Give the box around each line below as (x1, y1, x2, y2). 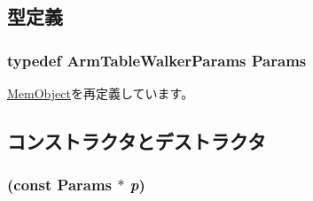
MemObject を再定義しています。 (7, 84, 194, 102)
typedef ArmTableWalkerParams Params (7, 49, 307, 71)
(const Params (7, 174, 113, 196)
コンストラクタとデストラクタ (7, 127, 266, 154)
